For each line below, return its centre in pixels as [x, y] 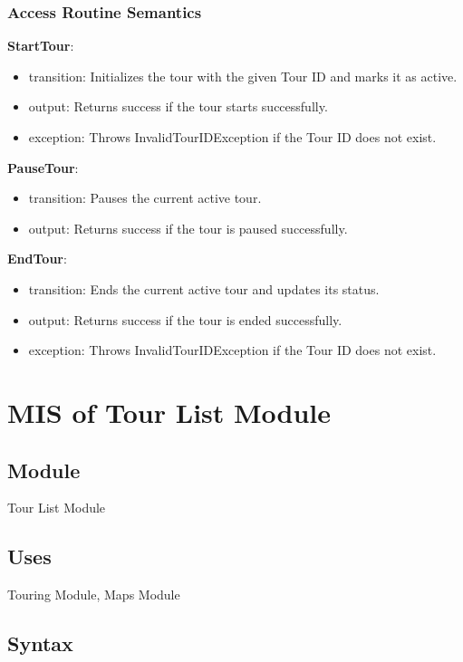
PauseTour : [43, 167]
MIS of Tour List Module [169, 412]
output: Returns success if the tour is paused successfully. [188, 228]
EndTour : [37, 259]
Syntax [40, 643]
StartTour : [41, 46]
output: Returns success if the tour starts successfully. [178, 106]
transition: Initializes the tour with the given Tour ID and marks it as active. [243, 76]
